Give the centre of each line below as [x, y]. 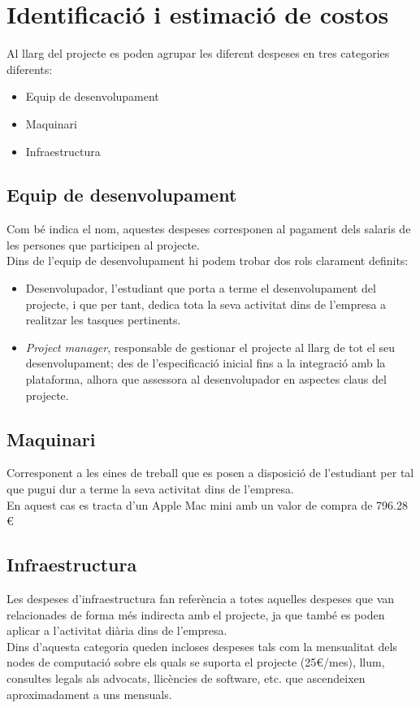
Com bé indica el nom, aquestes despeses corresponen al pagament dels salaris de [209, 229]
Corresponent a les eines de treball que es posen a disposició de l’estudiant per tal [210, 473]
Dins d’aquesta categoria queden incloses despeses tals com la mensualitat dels [202, 646]
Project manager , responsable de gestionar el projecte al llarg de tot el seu [210, 347]
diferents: [30, 69]
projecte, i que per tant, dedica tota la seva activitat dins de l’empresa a [206, 304]
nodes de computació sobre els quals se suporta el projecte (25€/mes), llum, [196, 662]
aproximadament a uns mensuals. [89, 694]
